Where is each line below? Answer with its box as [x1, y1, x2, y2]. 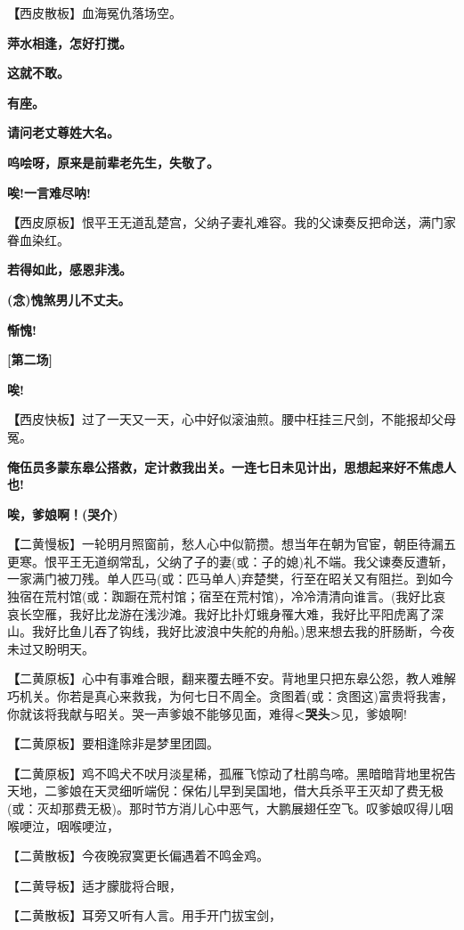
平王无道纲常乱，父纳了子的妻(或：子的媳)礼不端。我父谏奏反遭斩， [56, 551, 453, 570]
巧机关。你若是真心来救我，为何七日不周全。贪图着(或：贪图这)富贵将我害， [7, 687, 453, 706]
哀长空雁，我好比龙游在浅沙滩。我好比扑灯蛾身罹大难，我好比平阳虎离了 [7, 604, 431, 623]
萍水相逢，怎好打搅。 [7, 33, 132, 52]
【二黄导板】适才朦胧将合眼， [7, 876, 182, 894]
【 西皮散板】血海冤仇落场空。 [7, 4, 182, 21]
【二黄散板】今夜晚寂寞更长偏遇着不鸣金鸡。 [7, 846, 269, 865]
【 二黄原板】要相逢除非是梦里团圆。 [7, 734, 219, 753]
